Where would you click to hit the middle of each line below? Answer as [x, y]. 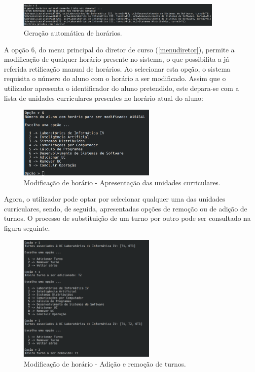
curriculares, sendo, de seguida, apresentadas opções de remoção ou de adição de [126, 208]
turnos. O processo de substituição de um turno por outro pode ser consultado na [127, 218]
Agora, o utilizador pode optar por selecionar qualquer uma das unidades [115, 199]
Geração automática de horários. [73, 32]
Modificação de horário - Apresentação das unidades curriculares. [122, 182]
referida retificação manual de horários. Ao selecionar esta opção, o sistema [117, 68]
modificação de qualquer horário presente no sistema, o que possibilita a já [117, 59]
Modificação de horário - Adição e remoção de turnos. [105, 363]
